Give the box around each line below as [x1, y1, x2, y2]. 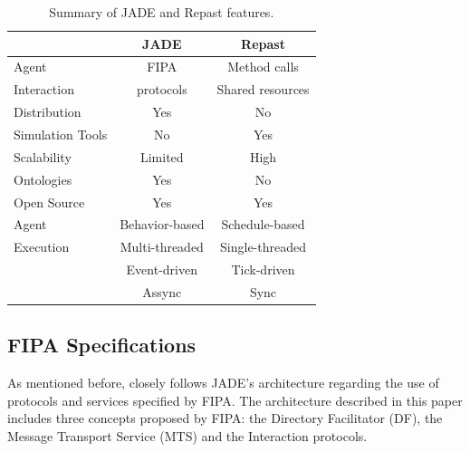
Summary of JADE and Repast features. [49, 3, 274, 21]
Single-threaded [220, 237, 306, 256]
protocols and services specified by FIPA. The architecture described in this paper [7, 390, 463, 409]
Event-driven [126, 260, 197, 279]
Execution [14, 237, 70, 256]
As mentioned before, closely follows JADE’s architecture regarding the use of [7, 373, 439, 392]
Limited [139, 147, 184, 166]
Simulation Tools [14, 124, 108, 143]
